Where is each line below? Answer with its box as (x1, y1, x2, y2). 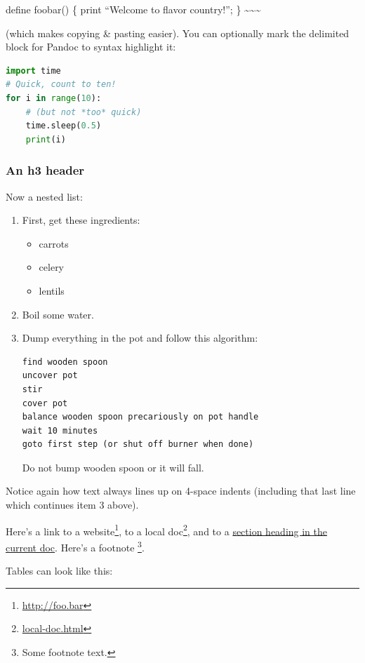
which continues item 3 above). (6, 497, 139, 512)
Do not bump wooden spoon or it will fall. (22, 460, 204, 474)
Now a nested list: (6, 189, 83, 203)
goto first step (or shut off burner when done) (22, 439, 254, 450)
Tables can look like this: (6, 563, 113, 578)
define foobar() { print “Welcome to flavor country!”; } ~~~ (6, 2, 261, 16)
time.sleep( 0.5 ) (25, 121, 102, 131)
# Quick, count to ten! (6, 79, 117, 90)
